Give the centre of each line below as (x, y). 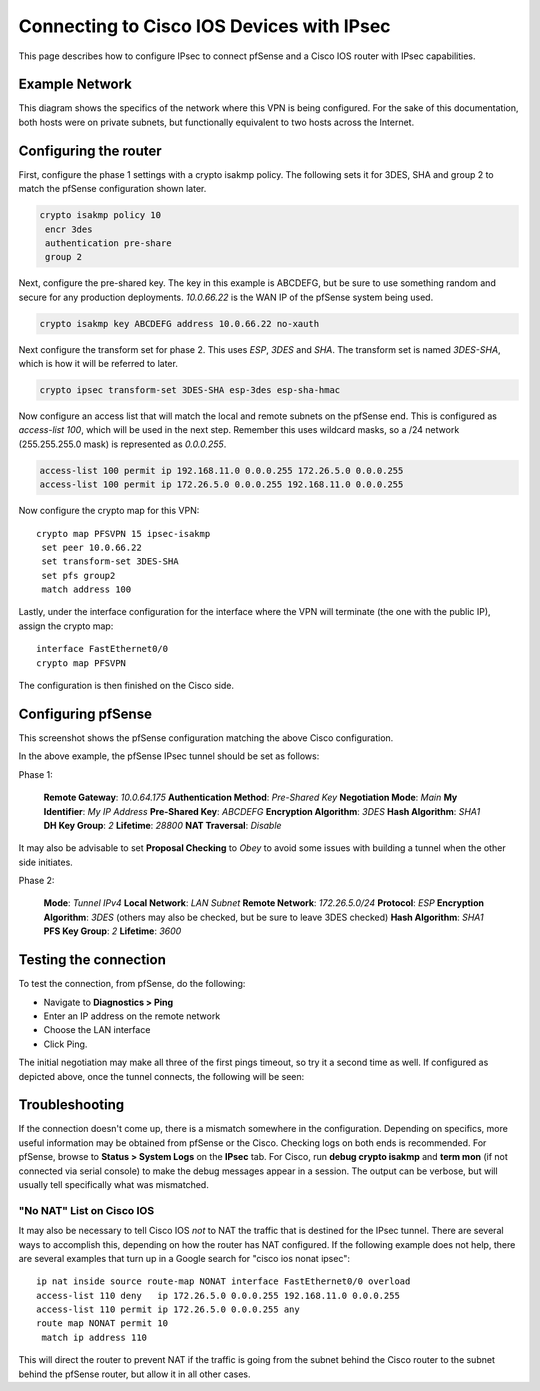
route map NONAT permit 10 (102, 1323)
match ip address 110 (94, 1337)
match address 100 (86, 589)
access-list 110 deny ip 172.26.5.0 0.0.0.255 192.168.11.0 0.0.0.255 (218, 1295)
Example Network (75, 84)
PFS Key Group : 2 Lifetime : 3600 (112, 931)
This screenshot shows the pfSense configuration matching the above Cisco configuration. (206, 737)
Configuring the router (90, 150)
